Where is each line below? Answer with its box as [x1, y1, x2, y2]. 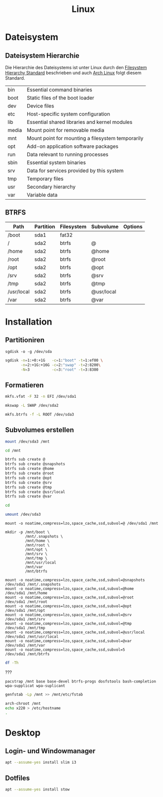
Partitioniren [5, 336, 45, 344]
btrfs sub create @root [5, 471, 54, 476]
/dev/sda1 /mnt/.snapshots [5, 582, 61, 587]
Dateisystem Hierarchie [5, 51, 80, 60]
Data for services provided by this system [27, 167, 124, 174]
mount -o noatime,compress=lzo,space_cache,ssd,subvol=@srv [5, 612, 132, 618]
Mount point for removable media [27, 127, 105, 133]
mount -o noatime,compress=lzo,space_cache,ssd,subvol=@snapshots [5, 577, 145, 583]
